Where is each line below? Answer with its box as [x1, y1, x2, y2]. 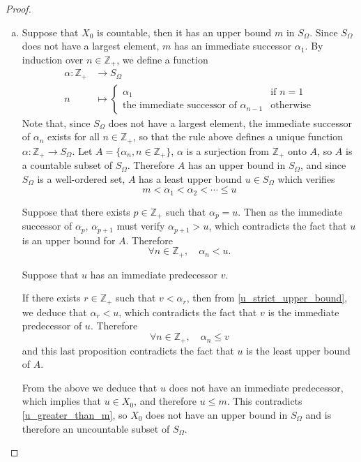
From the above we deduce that [22, 380, 158, 394]
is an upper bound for [22, 232, 116, 247]
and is [305, 407, 332, 422]
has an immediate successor [174, 38, 292, 53]
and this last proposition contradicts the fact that [22, 343, 234, 357]
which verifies [277, 171, 335, 186]
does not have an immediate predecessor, [169, 380, 344, 394]
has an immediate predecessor [90, 267, 218, 281]
